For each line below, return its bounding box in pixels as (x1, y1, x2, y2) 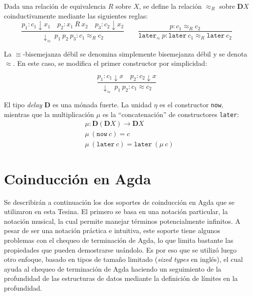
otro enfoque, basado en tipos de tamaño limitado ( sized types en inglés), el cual (4, 254, 243, 264)
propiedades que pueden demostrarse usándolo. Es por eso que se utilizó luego (4, 244, 237, 255)
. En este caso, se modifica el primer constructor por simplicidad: (13, 58, 207, 68)
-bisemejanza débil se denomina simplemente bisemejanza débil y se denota (23, 48, 248, 59)
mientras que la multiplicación (4, 109, 94, 119)
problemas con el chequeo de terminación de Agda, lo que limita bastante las (4, 235, 234, 245)
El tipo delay (4, 99, 42, 110)
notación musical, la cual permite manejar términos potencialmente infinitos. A (4, 216, 240, 226)
